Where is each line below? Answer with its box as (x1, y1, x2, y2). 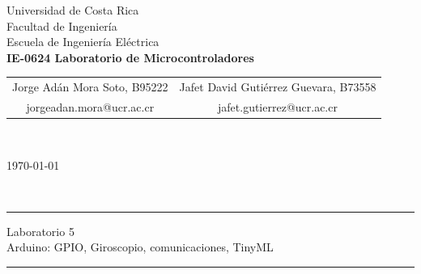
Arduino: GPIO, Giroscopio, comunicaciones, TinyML (6, 238, 274, 255)
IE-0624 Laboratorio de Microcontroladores (6, 48, 254, 65)
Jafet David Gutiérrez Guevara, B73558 (179, 78, 376, 95)
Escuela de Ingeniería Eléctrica (6, 33, 159, 50)
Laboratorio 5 (6, 222, 74, 239)
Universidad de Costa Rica (6, 2, 139, 18)
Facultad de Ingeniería (6, 17, 117, 34)
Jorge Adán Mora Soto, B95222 (12, 78, 168, 95)
